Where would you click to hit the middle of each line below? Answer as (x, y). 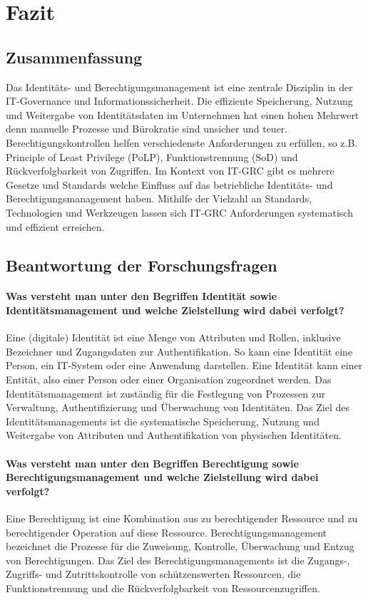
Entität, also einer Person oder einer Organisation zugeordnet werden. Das (169, 379)
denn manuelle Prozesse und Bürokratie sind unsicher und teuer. (147, 129)
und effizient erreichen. (55, 226)
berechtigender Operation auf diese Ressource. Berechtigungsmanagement (167, 532)
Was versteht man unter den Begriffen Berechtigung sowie (152, 463)
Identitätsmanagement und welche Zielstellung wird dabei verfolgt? (175, 310)
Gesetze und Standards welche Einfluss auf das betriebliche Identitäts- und (169, 184)
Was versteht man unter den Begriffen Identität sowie (142, 296)
